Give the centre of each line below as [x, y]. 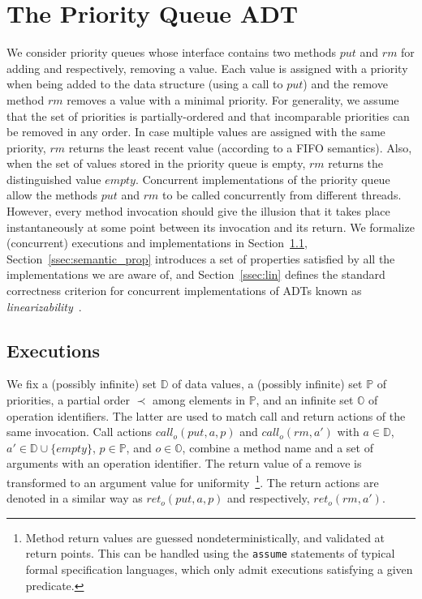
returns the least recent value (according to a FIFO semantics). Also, [240, 147]
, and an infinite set [305, 400]
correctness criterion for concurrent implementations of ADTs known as [184, 291]
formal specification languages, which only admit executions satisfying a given [219, 569]
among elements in [198, 400]
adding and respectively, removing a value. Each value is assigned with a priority [207, 68]
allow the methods [52, 195]
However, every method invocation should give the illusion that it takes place [198, 211]
